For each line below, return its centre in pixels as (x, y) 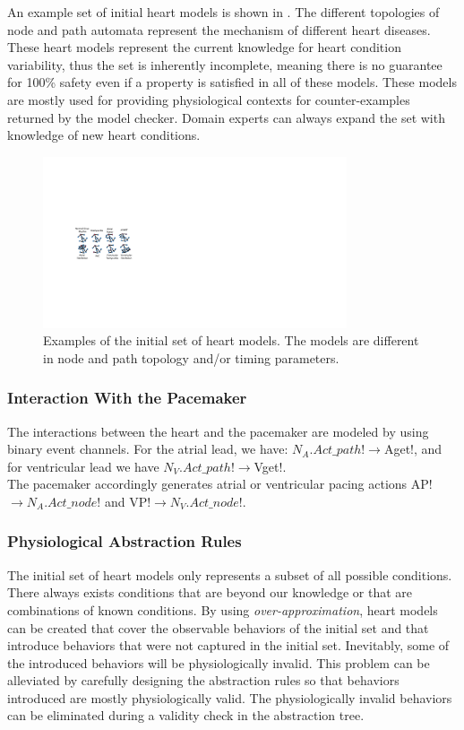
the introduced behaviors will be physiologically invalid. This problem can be (219, 662)
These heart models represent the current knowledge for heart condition (204, 47)
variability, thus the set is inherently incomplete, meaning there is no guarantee (225, 64)
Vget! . (270, 466)
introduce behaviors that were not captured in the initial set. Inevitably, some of (228, 645)
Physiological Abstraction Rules (125, 541)
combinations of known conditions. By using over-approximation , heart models (223, 609)
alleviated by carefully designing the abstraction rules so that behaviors (203, 680)
